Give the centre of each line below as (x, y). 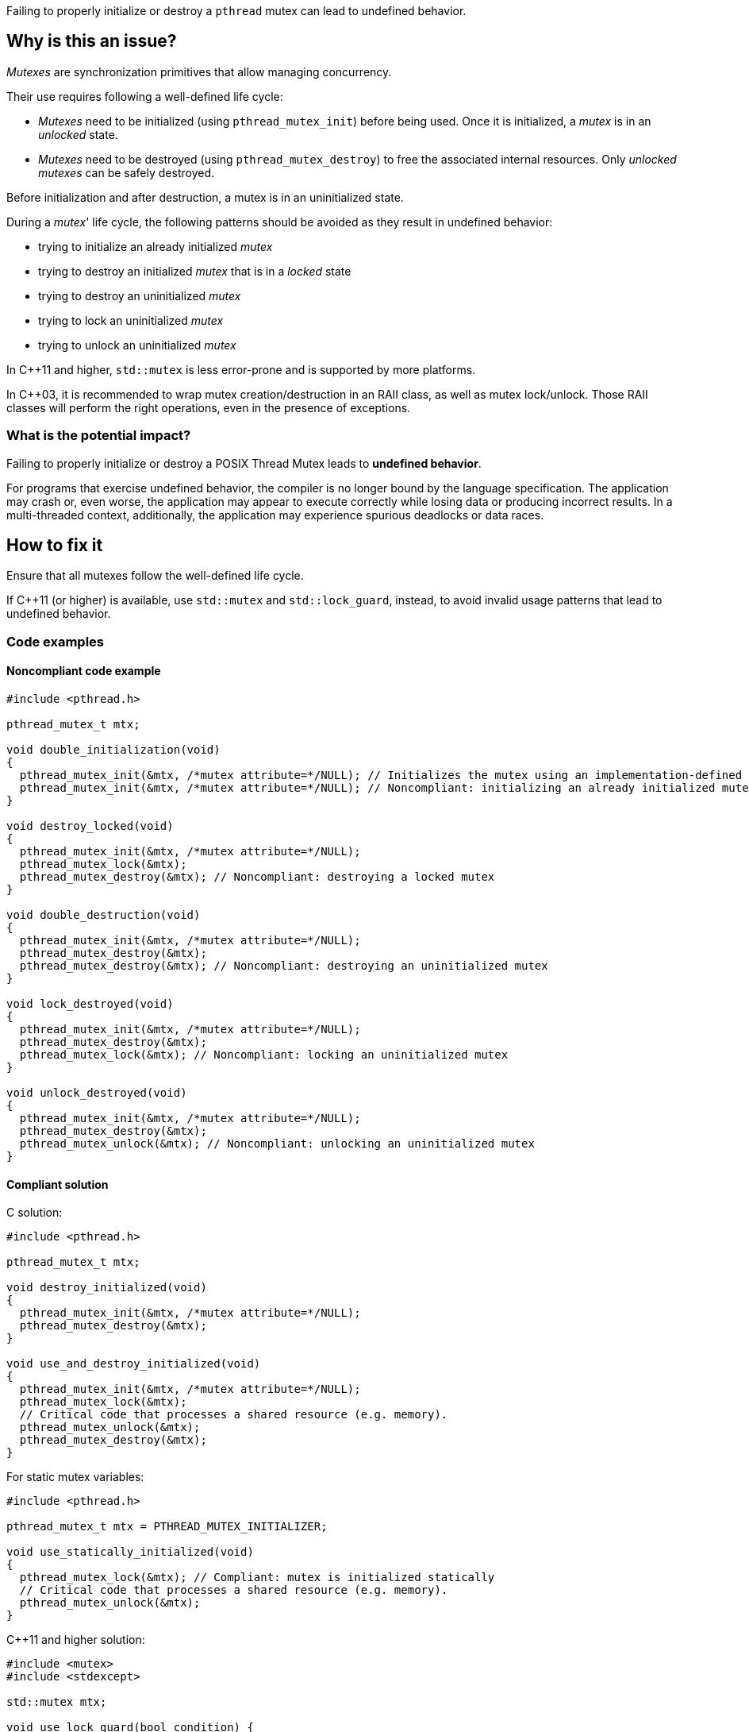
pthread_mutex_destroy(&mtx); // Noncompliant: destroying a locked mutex (257, 877)
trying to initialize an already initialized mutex (156, 246)
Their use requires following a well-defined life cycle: (145, 96)
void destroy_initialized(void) (107, 1288)
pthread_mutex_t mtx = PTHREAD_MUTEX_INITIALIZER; (167, 1527)
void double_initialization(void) (113, 750)
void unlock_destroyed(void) (97, 1093)
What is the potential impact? (99, 436)
